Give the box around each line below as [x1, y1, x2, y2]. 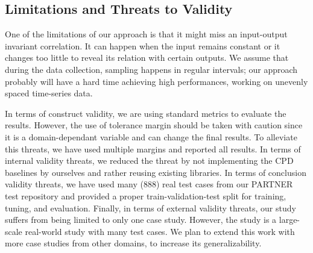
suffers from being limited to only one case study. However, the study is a [5, 213, 277, 226]
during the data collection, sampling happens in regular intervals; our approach [5, 63, 298, 75]
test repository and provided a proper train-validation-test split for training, [5, 189, 286, 202]
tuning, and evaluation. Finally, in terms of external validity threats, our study [5, 201, 296, 214]
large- [279, 213, 300, 226]
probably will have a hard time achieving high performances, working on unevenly [5, 75, 308, 87]
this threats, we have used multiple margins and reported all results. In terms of [5, 142, 301, 155]
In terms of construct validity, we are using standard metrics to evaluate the [5, 107, 286, 119]
